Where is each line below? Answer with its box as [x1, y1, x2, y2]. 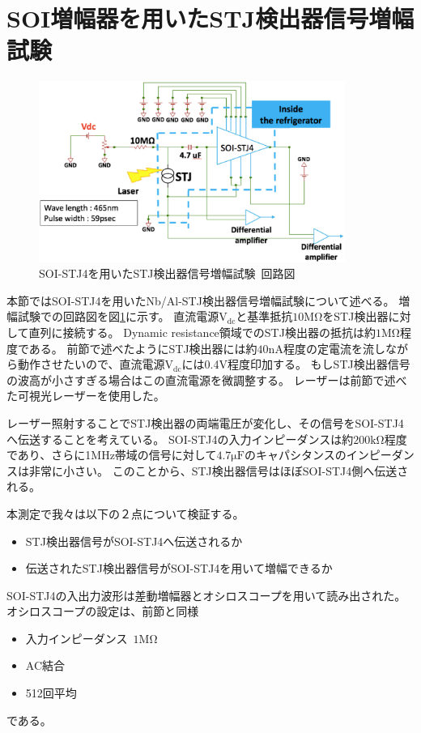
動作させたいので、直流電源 [17, 356, 165, 373]
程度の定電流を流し [283, 339, 385, 356]
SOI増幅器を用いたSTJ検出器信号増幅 [6, 2, 415, 35]
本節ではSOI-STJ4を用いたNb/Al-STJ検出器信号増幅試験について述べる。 [6, 292, 395, 309]
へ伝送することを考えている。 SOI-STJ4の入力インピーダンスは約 [6, 430, 354, 447]
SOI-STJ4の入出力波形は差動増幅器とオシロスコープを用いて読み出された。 [6, 586, 406, 603]
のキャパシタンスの [244, 446, 347, 463]
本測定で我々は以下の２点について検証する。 [6, 505, 245, 522]
